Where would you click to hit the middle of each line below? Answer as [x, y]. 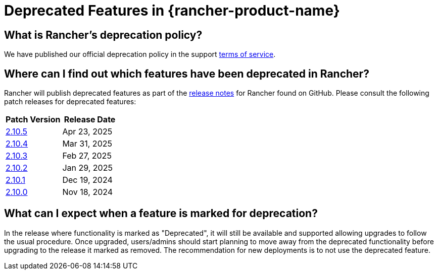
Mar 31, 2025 [87, 144]
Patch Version [33, 120]
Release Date [90, 120]
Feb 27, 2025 [87, 156]
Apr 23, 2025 [87, 132]
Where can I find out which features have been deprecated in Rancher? [187, 74]
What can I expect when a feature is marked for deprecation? [161, 214]
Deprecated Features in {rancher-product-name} [172, 11]
